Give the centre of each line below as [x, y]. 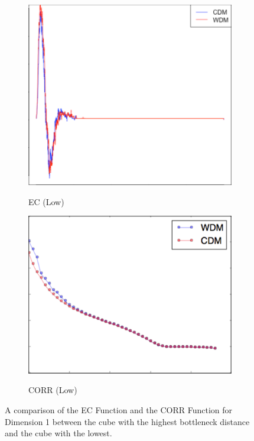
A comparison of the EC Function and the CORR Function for [118, 409]
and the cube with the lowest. [58, 433]
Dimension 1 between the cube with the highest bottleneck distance [127, 421]
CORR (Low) [53, 390]
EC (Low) [46, 201]
